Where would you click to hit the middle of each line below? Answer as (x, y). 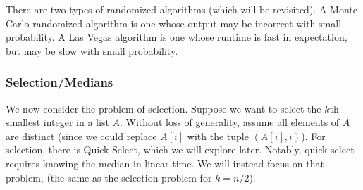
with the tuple (218, 135)
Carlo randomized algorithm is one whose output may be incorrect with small (174, 23)
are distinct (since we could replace (81, 135)
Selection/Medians (60, 82)
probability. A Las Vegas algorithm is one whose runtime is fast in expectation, (177, 37)
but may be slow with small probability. (92, 50)
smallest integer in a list (57, 122)
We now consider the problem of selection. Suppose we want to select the (164, 108)
